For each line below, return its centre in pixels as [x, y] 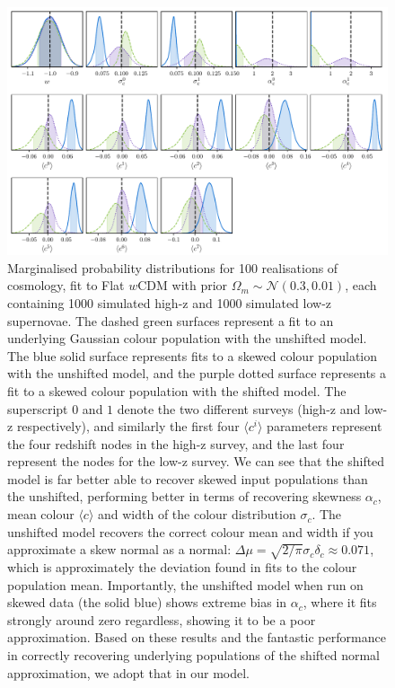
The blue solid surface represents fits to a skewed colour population [193, 355]
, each [361, 285]
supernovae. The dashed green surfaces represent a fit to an [171, 320]
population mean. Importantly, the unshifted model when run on [185, 584]
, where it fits [340, 602]
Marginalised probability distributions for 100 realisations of [173, 267]
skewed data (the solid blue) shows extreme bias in [147, 602]
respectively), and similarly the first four [128, 426]
